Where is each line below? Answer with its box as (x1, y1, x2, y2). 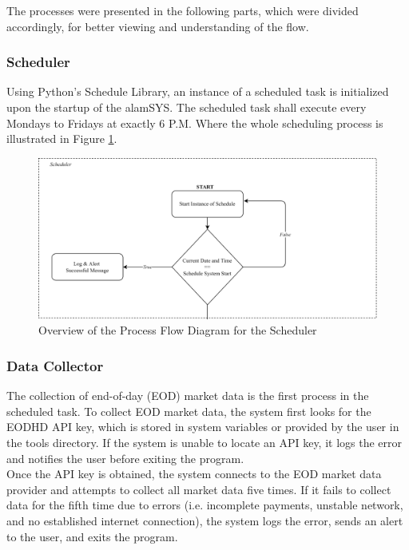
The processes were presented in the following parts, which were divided (6, 2, 359, 18)
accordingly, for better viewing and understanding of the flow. (6, 18, 309, 34)
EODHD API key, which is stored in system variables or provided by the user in (6, 418, 399, 435)
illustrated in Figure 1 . (6, 130, 117, 147)
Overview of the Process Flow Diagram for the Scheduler (38, 322, 317, 338)
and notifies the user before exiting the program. (6, 449, 244, 466)
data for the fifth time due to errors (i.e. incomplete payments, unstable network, (6, 497, 403, 513)
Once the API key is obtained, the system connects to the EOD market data (6, 465, 382, 482)
